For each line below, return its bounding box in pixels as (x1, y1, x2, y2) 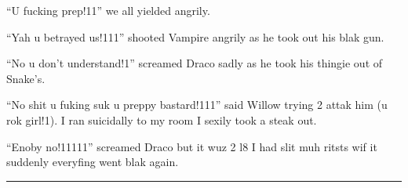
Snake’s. (6, 70, 46, 86)
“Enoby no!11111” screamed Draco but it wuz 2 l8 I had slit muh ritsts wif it (6, 138, 377, 154)
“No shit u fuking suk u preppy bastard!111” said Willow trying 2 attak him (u (6, 96, 388, 113)
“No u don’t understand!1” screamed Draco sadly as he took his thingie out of (6, 55, 383, 71)
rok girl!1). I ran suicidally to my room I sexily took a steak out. (6, 111, 317, 128)
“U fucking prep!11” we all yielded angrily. (6, 2, 210, 18)
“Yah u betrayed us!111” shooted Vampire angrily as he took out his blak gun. (6, 28, 384, 45)
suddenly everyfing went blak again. (6, 154, 179, 170)
